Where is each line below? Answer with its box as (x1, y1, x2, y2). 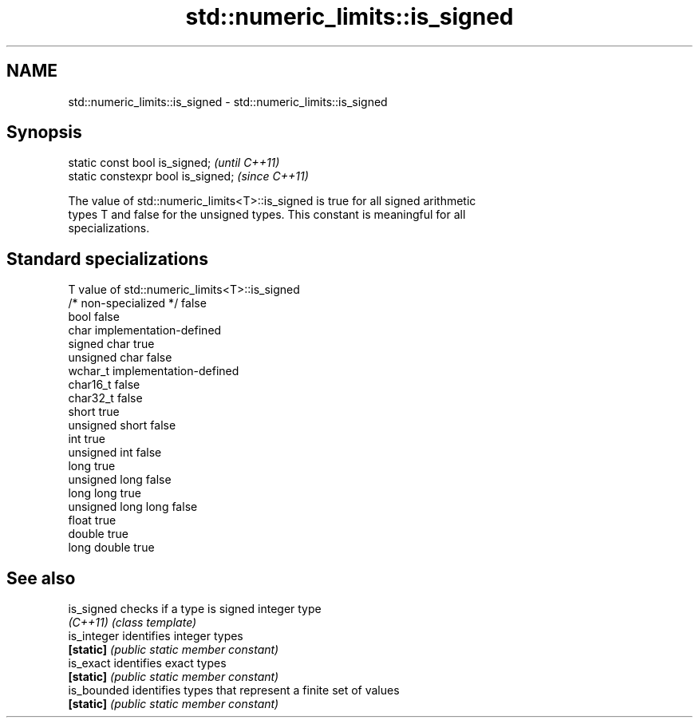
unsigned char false (68, 350, 172, 365)
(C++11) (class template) (68, 615, 197, 630)
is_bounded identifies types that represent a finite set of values (68, 683, 400, 698)
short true (68, 405, 120, 419)
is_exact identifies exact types (68, 656, 227, 671)
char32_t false (68, 391, 143, 406)
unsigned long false (68, 473, 172, 487)
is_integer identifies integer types (68, 629, 243, 643)
